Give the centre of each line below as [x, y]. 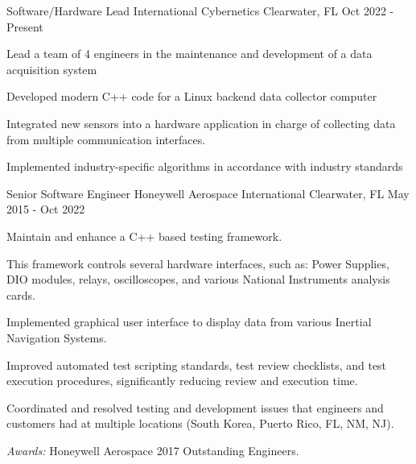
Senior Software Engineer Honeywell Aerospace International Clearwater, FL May [208, 193]
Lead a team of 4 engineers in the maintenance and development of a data [189, 54]
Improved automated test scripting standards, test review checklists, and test [197, 365]
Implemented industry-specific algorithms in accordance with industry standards [205, 166]
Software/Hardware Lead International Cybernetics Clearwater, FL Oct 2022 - [200, 10]
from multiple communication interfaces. [106, 139]
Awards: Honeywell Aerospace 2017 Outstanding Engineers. [153, 450]
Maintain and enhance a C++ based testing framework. [144, 236]
